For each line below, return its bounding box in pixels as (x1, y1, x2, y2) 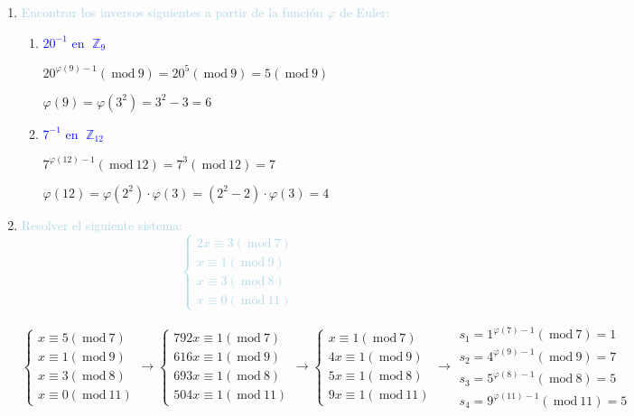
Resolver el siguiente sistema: (21, 215, 183, 234)
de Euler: (339, 3, 390, 21)
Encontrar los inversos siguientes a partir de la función (21, 3, 323, 21)
